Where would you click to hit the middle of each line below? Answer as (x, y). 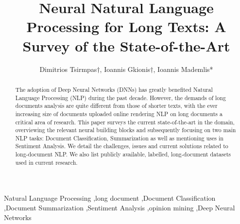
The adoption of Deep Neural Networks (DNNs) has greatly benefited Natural (114, 89)
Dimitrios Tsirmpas (68, 69)
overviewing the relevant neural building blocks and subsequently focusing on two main (126, 130)
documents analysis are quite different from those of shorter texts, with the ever (116, 106)
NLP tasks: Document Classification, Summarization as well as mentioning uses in (119, 138)
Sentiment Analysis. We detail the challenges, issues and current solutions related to (122, 146)
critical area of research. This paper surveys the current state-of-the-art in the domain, (125, 122)
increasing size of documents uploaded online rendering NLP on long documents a (119, 113)
